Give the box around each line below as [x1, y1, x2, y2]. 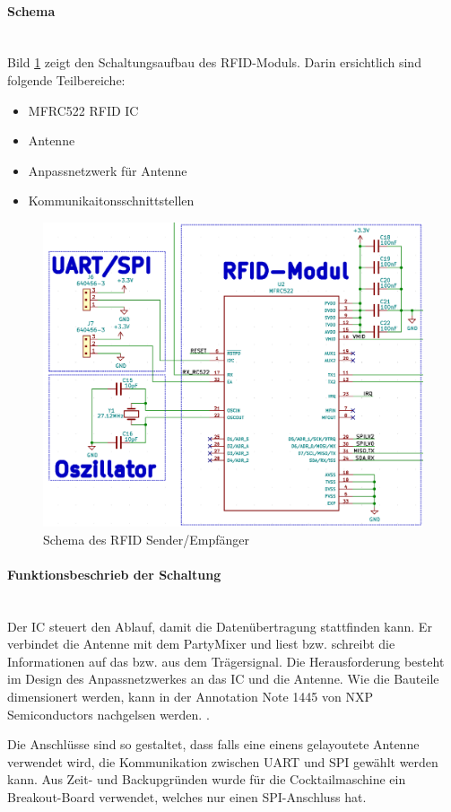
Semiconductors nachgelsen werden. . [7, 704, 210, 723]
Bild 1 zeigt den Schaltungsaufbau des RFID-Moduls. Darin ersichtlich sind [7, 53, 421, 72]
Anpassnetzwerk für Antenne [28, 161, 187, 179]
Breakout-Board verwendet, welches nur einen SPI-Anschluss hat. [7, 787, 367, 806]
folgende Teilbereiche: [7, 70, 126, 89]
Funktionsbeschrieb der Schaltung [7, 564, 221, 583]
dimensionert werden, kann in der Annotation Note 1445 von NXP [7, 687, 373, 706]
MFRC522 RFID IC [28, 100, 139, 119]
